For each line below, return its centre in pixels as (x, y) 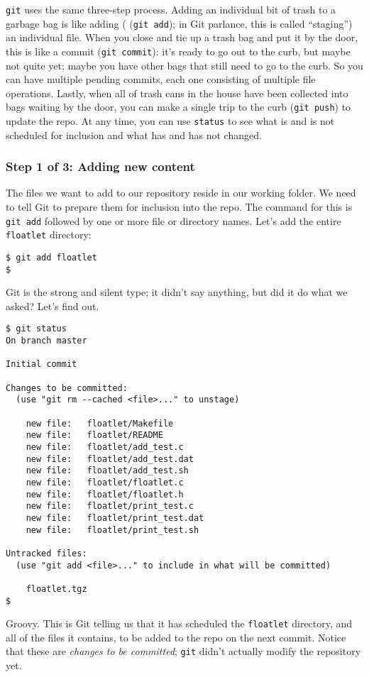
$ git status (36, 329)
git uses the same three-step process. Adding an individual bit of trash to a (171, 9)
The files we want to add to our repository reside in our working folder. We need (181, 193)
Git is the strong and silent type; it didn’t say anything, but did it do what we (177, 292)
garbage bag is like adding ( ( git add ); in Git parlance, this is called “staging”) (179, 23)
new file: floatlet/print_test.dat (115, 518)
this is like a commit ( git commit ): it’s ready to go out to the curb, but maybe (178, 51)
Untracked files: (46, 553)
